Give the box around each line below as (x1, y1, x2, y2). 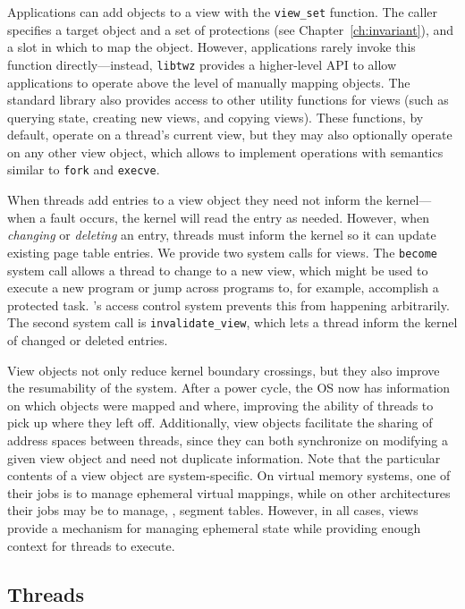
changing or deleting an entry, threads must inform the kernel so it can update (7, 225, 436, 244)
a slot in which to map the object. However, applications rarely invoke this (7, 38, 416, 56)
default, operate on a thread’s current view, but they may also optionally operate (7, 125, 452, 144)
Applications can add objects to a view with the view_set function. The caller (7, 3, 437, 21)
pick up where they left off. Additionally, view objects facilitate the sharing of (7, 413, 433, 432)
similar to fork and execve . (7, 160, 160, 179)
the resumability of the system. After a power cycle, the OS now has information (7, 378, 451, 397)
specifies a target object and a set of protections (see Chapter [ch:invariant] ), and (7, 20, 454, 38)
